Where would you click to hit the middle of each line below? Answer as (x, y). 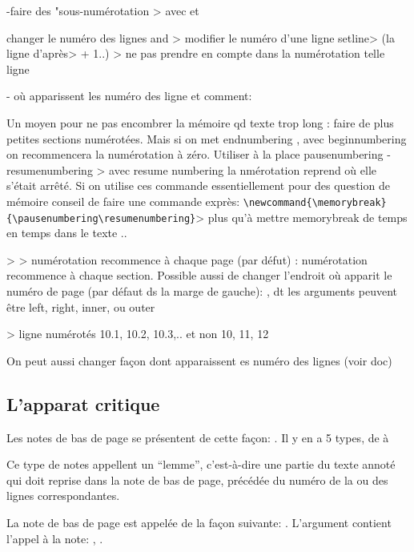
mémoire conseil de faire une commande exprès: (123, 201)
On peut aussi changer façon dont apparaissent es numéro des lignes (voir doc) (199, 360)
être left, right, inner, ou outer (81, 306)
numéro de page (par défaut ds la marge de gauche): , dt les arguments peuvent (202, 291)
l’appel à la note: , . (55, 538)
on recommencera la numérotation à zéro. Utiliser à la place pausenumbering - (199, 154)
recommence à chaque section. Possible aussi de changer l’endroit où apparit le (199, 275)
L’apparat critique (83, 403)
